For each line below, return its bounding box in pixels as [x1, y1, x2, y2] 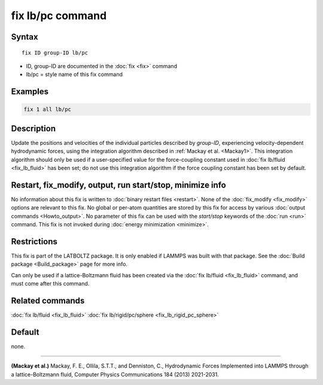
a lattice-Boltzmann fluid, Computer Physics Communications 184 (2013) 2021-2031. [11, 371, 220, 378]
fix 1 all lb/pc [23, 106, 72, 113]
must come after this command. [11, 280, 90, 287]
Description [11, 123, 56, 134]
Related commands [11, 295, 85, 305]
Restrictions [11, 237, 58, 247]
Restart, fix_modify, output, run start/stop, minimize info [11, 180, 227, 190]
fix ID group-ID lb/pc [22, 49, 89, 56]
